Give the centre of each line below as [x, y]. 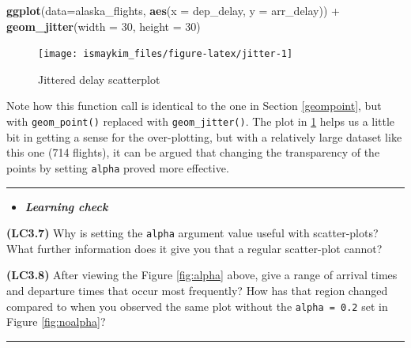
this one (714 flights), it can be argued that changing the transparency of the [193, 152]
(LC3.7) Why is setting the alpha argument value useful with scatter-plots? [192, 233]
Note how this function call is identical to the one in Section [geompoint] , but [194, 106]
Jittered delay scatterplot [99, 79]
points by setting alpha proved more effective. [118, 167]
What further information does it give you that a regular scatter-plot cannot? [194, 248]
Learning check [66, 206]
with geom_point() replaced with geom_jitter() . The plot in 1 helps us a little [201, 121]
